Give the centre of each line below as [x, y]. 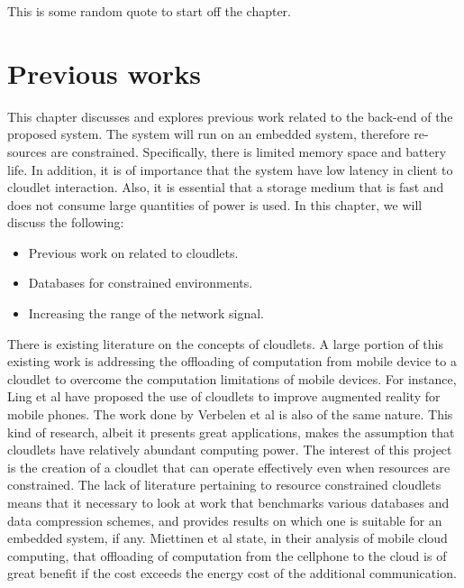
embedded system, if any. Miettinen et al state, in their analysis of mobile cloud [227, 538]
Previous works [104, 73]
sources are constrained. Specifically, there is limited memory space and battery [227, 151]
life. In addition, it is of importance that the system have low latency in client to [230, 169]
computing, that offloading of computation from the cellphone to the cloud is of [227, 555]
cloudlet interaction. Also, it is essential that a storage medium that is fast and [226, 187]
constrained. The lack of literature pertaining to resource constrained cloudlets [224, 485]
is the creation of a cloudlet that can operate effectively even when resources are [229, 467]
